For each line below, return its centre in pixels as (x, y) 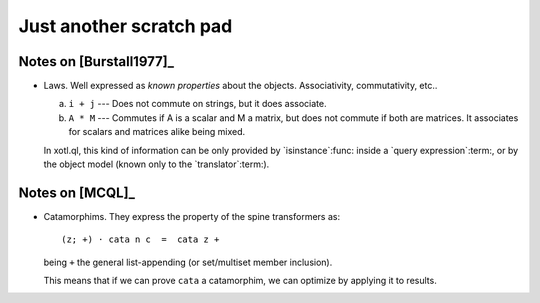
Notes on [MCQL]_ (76, 192)
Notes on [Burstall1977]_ (96, 61)
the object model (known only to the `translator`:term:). (156, 164)
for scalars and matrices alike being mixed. (157, 132)
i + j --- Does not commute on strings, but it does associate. (197, 104)
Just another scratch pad (125, 26)
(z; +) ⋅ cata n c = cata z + (140, 239)
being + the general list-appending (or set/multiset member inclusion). (188, 262)
